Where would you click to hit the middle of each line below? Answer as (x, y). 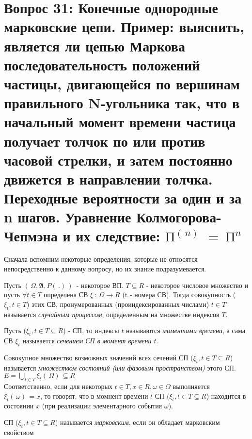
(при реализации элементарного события (102, 406)
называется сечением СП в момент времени (87, 340)
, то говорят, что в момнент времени (94, 396)
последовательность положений (102, 64)
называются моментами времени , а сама (186, 330)
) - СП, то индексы (91, 330)
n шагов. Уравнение (68, 217)
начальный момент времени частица (120, 122)
